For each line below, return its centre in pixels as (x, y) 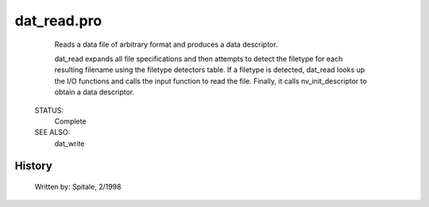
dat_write (70, 144)
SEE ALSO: (52, 132)
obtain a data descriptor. (95, 92)
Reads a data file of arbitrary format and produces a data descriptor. (166, 44)
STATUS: (49, 110)
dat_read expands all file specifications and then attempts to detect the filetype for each (199, 59)
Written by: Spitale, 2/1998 (78, 187)
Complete (70, 121)
